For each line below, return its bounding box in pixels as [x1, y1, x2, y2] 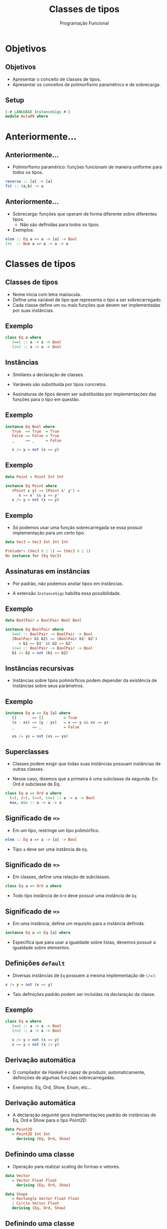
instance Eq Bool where [5, 424, 55, 429]
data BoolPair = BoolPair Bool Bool [5, 618, 82, 623]
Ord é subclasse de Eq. [12, 781, 61, 787]
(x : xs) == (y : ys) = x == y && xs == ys [12, 720, 109, 725]
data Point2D [5, 1127, 33, 1132]
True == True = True [12, 429, 59, 434]
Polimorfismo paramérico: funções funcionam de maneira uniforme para [12, 164, 162, 170]
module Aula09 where [5, 114, 49, 119]
